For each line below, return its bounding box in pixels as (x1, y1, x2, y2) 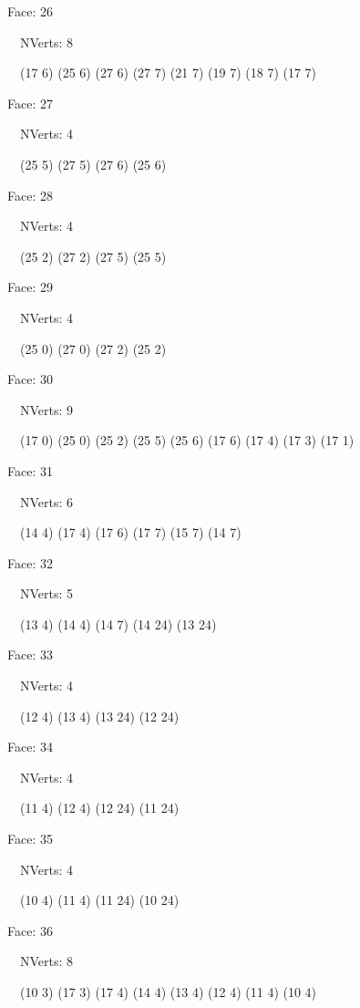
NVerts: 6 (19, 492, 74, 511)
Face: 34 (7, 737, 53, 756)
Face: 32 (7, 553, 53, 572)
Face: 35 (7, 829, 53, 848)
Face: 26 (7, 2, 53, 20)
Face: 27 (7, 93, 53, 112)
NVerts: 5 (19, 584, 74, 603)
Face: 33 (7, 645, 53, 664)
